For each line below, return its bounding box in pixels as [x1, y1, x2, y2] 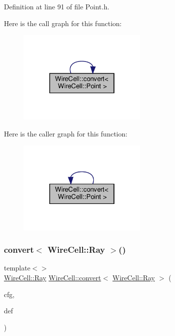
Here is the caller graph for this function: [4, 128, 128, 138]
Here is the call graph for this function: [4, 18, 122, 28]
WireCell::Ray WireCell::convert [4, 272, 101, 282]
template [4, 263, 30, 273]
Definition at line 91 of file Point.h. [4, 1, 110, 11]
